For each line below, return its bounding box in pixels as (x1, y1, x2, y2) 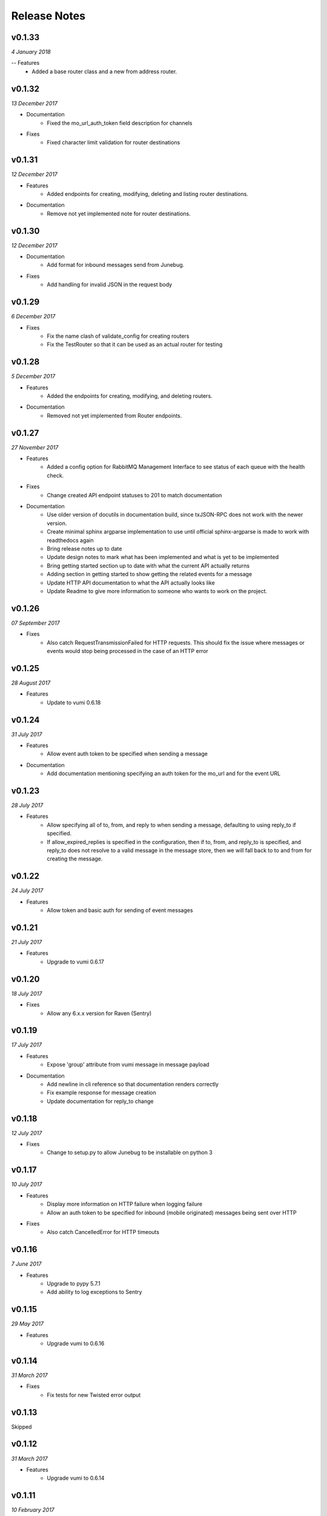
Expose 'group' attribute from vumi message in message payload (47, 1061, 210, 1068)
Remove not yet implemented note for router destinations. (47, 210, 191, 217)
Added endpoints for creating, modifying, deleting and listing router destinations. (47, 190, 248, 197)
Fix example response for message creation (47, 1089, 157, 1096)
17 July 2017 (11, 1041, 42, 1048)
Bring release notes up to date (47, 545, 122, 552)
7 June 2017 (11, 1260, 42, 1267)
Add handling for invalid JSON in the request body (47, 281, 173, 288)
